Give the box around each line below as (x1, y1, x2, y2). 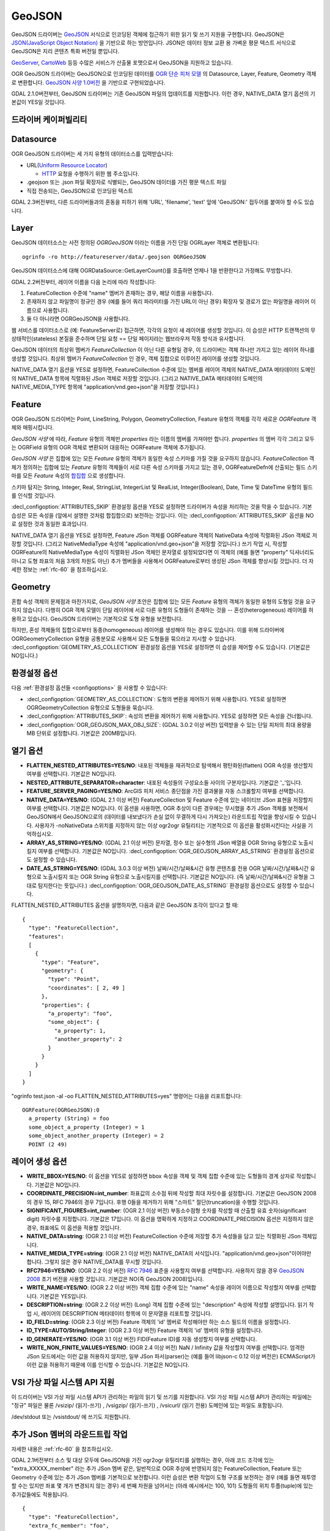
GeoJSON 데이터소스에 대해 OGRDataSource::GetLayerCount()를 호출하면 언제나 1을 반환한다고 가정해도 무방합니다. (11, 267, 293, 274)
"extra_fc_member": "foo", (28, 1522, 109, 1529)
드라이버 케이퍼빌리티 (11, 115, 88, 125)
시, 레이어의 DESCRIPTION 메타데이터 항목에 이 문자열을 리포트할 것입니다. (32, 1309, 212, 1317)
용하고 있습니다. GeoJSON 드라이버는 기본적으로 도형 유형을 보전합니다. (11, 615, 183, 622)
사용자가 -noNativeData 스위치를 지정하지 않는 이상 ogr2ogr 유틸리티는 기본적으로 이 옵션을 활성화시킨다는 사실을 (34, 821, 307, 829)
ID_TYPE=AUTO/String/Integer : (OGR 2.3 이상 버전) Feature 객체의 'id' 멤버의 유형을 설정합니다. (26, 1326, 263, 1334)
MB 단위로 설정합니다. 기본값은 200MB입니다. (26, 729, 137, 737)
